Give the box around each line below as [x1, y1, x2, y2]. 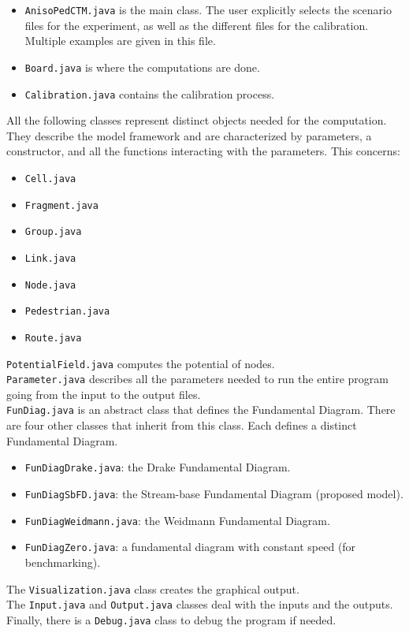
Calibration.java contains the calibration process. [24, 85, 275, 102]
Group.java [24, 226, 82, 238]
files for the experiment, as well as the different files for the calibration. [24, 17, 369, 33]
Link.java [24, 252, 76, 264]
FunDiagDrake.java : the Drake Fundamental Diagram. [24, 459, 291, 475]
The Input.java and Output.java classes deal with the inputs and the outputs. [6, 596, 393, 613]
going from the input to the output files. [6, 385, 201, 402]
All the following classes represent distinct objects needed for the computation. [6, 112, 387, 128]
